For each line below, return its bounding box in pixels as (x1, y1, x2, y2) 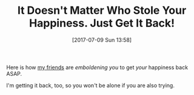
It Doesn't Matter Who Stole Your (17, 4, 187, 17)
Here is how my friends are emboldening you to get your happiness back (6, 64, 189, 71)
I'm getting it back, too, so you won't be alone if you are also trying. (6, 82, 175, 89)
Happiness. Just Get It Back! (29, 16, 175, 30)
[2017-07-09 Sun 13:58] (72, 36, 132, 43)
